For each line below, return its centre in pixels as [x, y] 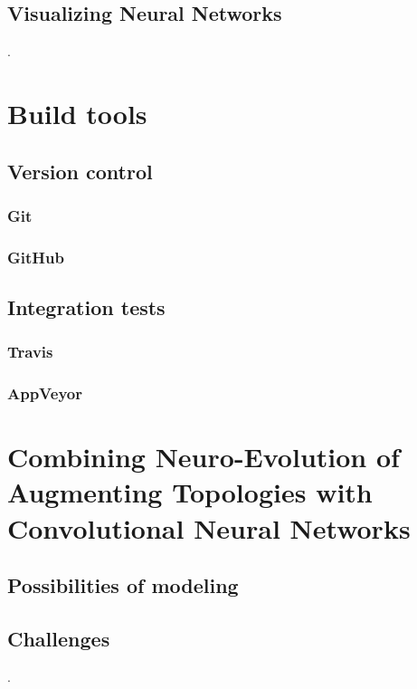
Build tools [77, 113]
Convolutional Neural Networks [209, 527]
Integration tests [86, 307]
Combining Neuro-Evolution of [204, 457]
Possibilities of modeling [123, 585]
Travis [30, 352]
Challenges [59, 639]
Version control [80, 171]
